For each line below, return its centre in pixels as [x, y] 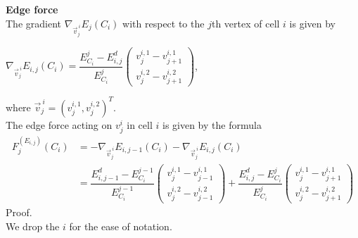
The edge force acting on [59, 124]
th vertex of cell [245, 23]
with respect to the [164, 23]
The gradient [33, 23]
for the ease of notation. [121, 226]
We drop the [33, 226]
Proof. [19, 212]
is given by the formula [212, 124]
